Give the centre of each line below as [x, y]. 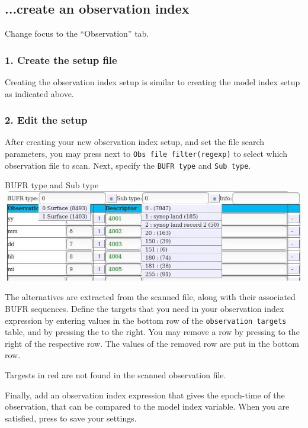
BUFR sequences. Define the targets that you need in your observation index [145, 308]
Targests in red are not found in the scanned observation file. [115, 374]
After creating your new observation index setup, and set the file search [134, 142]
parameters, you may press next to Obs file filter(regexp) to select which [146, 154]
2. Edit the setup [46, 120]
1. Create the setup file [61, 59]
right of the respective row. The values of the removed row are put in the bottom [152, 343]
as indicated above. [39, 93]
